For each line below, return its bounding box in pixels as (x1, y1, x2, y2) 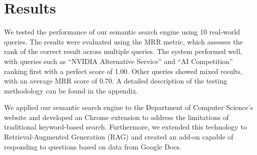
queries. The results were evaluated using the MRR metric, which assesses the (4, 36, 243, 46)
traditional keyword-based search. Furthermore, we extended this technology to (4, 121, 247, 132)
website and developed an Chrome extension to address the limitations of (4, 111, 229, 122)
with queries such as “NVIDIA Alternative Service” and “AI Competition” (4, 55, 233, 66)
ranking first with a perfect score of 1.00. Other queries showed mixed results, (4, 65, 242, 76)
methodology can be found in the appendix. (4, 85, 138, 95)
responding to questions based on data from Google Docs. (4, 141, 181, 151)
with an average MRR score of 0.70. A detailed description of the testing (4, 75, 227, 86)
